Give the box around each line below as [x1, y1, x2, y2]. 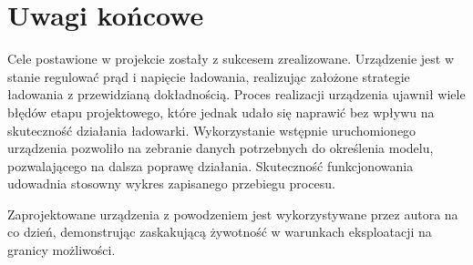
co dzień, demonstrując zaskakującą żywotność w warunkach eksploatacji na [7, 222, 432, 241]
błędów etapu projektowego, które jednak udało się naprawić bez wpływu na [7, 102, 435, 121]
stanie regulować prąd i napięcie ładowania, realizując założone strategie [7, 66, 410, 86]
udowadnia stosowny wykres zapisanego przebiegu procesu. [7, 174, 335, 193]
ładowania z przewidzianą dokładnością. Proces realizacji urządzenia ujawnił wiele [7, 85, 466, 104]
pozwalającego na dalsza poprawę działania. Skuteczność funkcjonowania [7, 156, 414, 175]
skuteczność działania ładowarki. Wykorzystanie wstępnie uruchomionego [7, 120, 416, 139]
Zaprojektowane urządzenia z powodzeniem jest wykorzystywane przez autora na [7, 204, 458, 223]
